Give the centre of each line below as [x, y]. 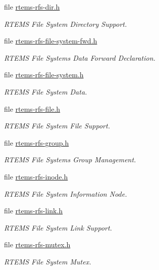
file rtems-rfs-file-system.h [44, 75]
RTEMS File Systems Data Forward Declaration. [80, 57]
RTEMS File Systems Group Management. [70, 160]
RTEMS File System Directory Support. [66, 24]
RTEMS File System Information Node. [66, 193]
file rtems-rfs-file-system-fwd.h [51, 41]
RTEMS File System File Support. [57, 126]
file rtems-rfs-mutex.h [37, 244]
